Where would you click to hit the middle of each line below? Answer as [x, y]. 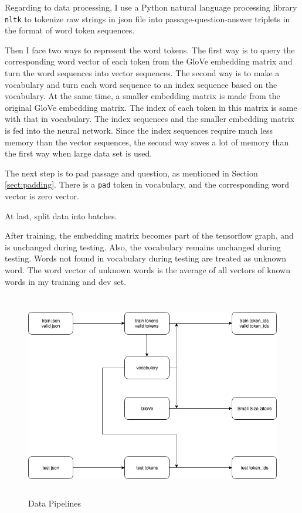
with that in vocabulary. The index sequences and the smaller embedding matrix [150, 119]
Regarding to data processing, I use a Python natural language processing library [151, 7]
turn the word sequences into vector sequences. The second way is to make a [142, 73]
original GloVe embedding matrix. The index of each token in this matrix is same [151, 107]
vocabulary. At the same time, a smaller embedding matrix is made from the [142, 96]
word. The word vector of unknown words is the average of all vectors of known [147, 270]
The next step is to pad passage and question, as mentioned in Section [131, 173]
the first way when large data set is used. [79, 153]
